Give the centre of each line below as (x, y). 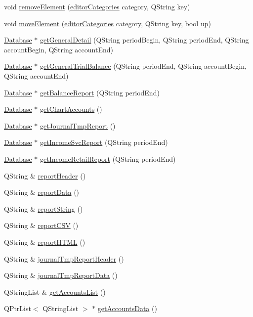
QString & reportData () (42, 192)
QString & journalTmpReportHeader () (64, 258)
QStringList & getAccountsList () (55, 292)
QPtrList (18, 308)
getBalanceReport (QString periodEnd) (100, 92)
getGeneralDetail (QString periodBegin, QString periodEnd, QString (145, 40)
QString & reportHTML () (45, 242)
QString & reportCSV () (41, 225)
